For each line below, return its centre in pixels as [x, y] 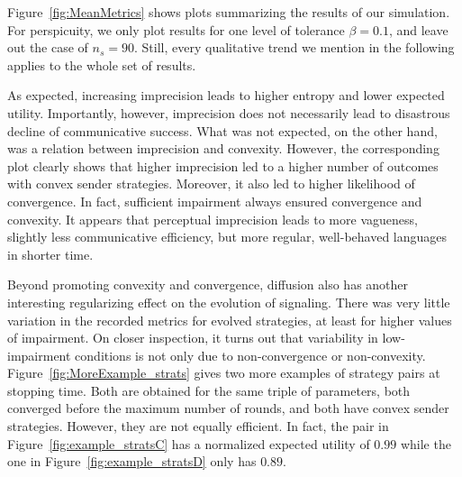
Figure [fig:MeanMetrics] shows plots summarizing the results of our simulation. [229, 12]
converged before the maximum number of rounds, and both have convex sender [228, 408]
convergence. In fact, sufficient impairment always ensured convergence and [215, 201]
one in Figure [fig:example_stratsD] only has [132, 461]
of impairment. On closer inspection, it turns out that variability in [193, 338]
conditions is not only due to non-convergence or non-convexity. [250, 355]
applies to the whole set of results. [102, 64]
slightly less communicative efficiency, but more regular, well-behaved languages [227, 237]
